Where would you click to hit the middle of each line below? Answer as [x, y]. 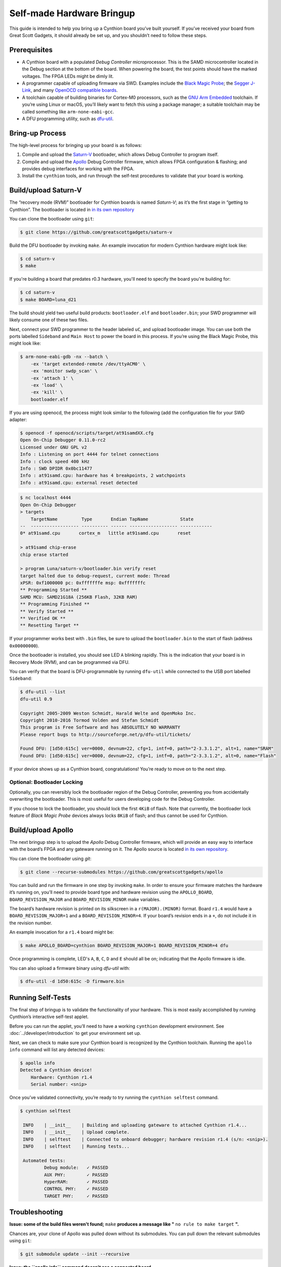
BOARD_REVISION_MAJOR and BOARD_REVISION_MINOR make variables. [85, 899]
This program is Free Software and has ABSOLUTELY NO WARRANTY [100, 728]
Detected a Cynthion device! [56, 1070]
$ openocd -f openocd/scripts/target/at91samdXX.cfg [87, 433]
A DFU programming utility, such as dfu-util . [68, 119]
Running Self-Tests [40, 998]
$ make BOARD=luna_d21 [48, 300]
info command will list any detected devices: [57, 1050]
